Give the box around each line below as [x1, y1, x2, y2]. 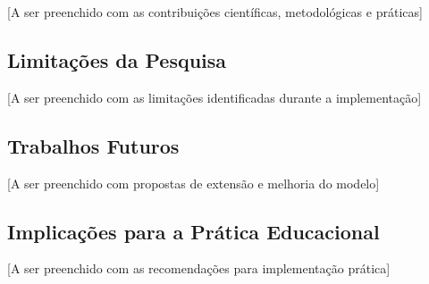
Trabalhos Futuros [7, 131, 180, 159]
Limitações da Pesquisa [7, 46, 227, 73]
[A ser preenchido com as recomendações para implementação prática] [7, 259, 391, 278]
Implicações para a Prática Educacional [7, 217, 380, 245]
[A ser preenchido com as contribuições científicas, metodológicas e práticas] [7, 3, 423, 21]
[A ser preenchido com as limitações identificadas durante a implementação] [7, 88, 422, 106]
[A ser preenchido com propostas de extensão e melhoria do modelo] [7, 173, 380, 192]
